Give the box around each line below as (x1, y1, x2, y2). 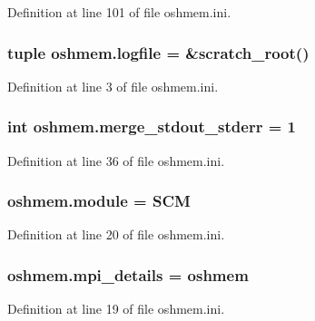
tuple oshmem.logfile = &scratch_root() (7, 41, 310, 63)
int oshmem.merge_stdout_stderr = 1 (7, 115, 296, 138)
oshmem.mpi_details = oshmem (7, 263, 249, 286)
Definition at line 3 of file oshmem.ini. (7, 76, 219, 95)
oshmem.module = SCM (7, 190, 191, 212)
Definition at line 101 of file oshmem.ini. (7, 3, 231, 21)
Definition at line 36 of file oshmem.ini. (7, 151, 225, 170)
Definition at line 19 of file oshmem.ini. (7, 299, 225, 318)
